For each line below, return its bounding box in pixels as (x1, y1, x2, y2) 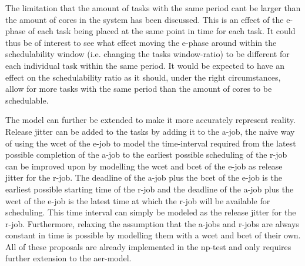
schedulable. (5, 94, 49, 106)
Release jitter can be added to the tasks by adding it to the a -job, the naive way (5, 125, 295, 137)
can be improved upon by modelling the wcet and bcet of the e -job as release (5, 159, 283, 172)
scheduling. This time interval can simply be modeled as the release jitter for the (5, 206, 296, 218)
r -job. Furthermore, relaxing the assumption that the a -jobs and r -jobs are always (5, 217, 299, 230)
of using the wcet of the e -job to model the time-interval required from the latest (5, 137, 296, 149)
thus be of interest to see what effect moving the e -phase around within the (5, 36, 277, 48)
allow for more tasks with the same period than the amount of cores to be (5, 82, 272, 95)
